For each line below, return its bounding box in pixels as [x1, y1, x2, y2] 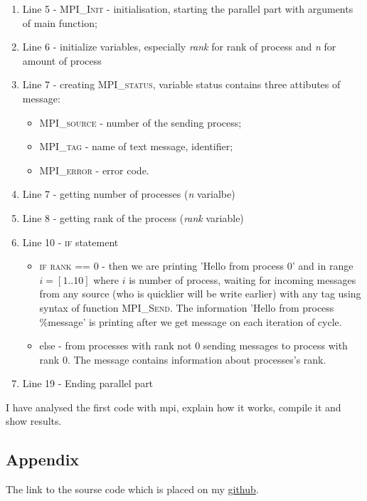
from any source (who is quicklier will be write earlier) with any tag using [39, 286, 361, 301]
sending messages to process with [203, 338, 348, 353]
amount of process [22, 53, 102, 68]
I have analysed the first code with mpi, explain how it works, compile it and [6, 399, 341, 414]
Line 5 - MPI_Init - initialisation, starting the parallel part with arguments [22, 1, 353, 16]
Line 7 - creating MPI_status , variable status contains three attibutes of [22, 77, 341, 92]
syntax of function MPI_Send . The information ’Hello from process [39, 300, 334, 315]
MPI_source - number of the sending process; [39, 115, 242, 130]
